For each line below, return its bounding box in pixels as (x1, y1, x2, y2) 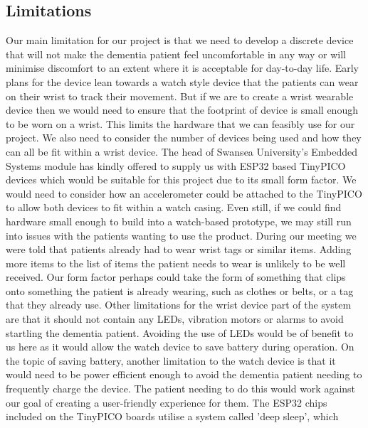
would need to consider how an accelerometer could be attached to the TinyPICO (6, 186, 362, 200)
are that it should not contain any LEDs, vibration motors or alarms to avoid (6, 311, 344, 326)
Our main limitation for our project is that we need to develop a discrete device (6, 33, 354, 48)
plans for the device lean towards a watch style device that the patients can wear (6, 74, 359, 89)
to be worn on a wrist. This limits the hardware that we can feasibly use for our (6, 116, 355, 131)
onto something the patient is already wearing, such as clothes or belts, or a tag (6, 283, 354, 298)
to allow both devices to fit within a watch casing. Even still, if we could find (6, 200, 342, 215)
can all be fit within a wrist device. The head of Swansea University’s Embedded (6, 144, 358, 159)
